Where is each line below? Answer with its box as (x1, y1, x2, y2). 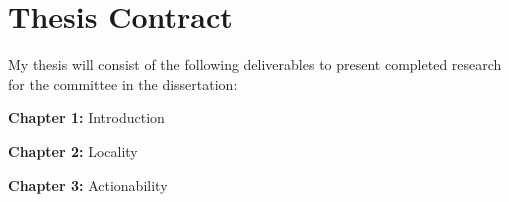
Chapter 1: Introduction (8, 107, 165, 128)
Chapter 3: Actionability (8, 174, 168, 195)
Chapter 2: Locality (8, 140, 138, 161)
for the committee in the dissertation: (8, 73, 238, 94)
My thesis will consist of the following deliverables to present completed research (8, 54, 502, 75)
